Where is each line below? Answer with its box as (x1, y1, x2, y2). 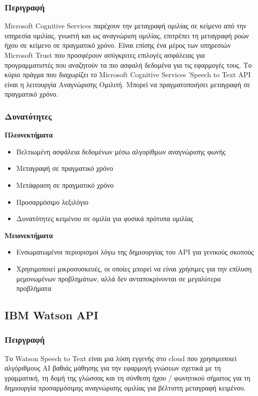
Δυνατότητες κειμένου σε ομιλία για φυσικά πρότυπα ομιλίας (16, 213, 193, 224)
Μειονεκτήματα (4, 230, 53, 240)
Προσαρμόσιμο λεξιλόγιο (16, 196, 89, 207)
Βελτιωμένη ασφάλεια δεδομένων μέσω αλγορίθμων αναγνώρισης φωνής (16, 146, 226, 156)
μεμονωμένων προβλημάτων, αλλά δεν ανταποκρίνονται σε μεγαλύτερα (16, 273, 221, 283)
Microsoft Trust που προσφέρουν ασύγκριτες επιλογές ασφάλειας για (4, 50, 205, 60)
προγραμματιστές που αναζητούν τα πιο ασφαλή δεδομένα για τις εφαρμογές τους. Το (4, 59, 252, 70)
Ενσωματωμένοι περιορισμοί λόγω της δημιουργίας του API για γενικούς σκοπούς (16, 247, 254, 257)
